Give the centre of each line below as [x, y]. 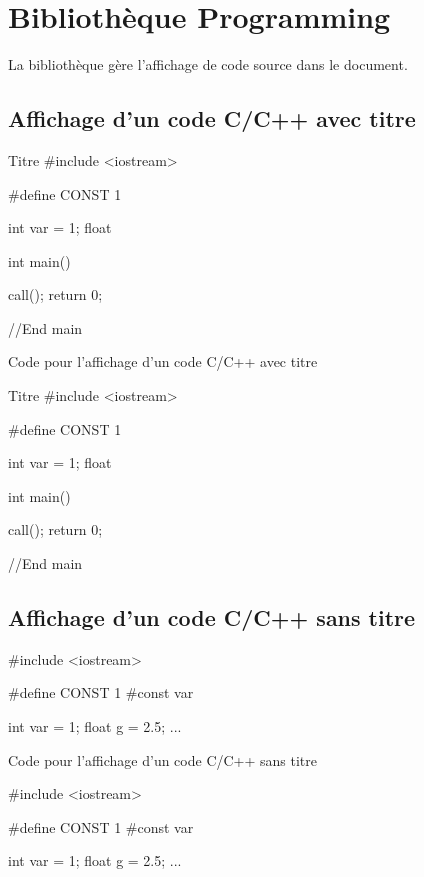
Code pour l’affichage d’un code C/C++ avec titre [163, 361]
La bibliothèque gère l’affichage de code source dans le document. [208, 64]
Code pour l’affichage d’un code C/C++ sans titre [163, 759]
